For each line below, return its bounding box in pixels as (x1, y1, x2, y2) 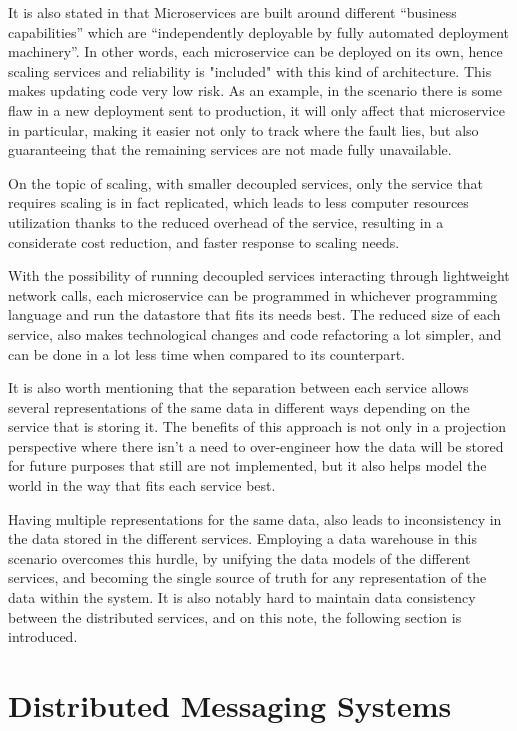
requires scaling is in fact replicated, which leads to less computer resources (8, 192, 469, 213)
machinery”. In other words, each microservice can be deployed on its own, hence (8, 41, 503, 62)
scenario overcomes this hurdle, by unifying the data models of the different (8, 547, 471, 568)
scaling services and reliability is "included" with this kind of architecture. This (8, 60, 492, 81)
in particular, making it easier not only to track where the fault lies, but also (8, 119, 479, 140)
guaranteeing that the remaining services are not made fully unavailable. (8, 139, 452, 160)
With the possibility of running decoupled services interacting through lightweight (8, 265, 510, 286)
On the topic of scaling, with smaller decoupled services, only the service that (8, 172, 483, 193)
